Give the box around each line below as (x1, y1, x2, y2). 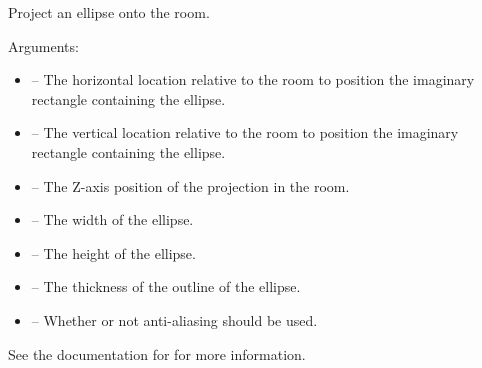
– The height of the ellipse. (31, 242, 196, 263)
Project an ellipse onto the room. (8, 2, 210, 22)
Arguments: (8, 35, 79, 56)
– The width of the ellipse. (31, 209, 194, 230)
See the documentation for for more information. (8, 343, 306, 364)
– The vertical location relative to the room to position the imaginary (31, 122, 459, 143)
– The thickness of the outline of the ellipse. (31, 276, 301, 297)
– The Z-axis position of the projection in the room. (31, 175, 350, 196)
